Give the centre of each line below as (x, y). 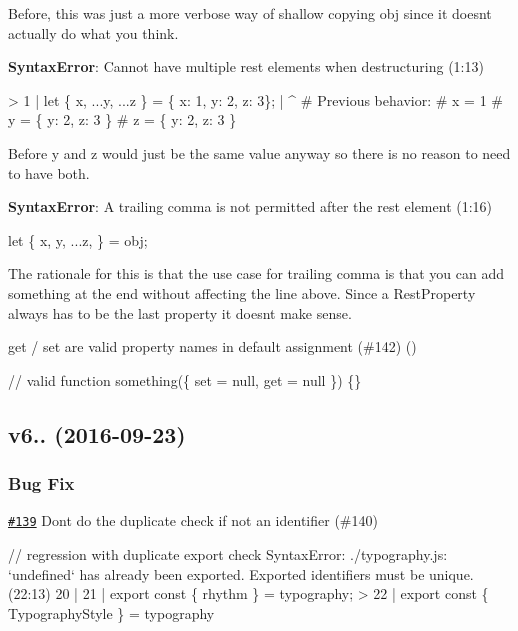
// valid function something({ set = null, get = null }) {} (185, 379)
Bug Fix (41, 483)
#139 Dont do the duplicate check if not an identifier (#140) (193, 520)
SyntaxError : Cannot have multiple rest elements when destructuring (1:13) (246, 66)
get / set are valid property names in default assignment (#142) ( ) (212, 346)
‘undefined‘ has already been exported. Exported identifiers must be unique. (241, 573)
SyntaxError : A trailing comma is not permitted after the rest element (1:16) (250, 206)
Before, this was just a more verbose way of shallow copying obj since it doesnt (250, 13)
